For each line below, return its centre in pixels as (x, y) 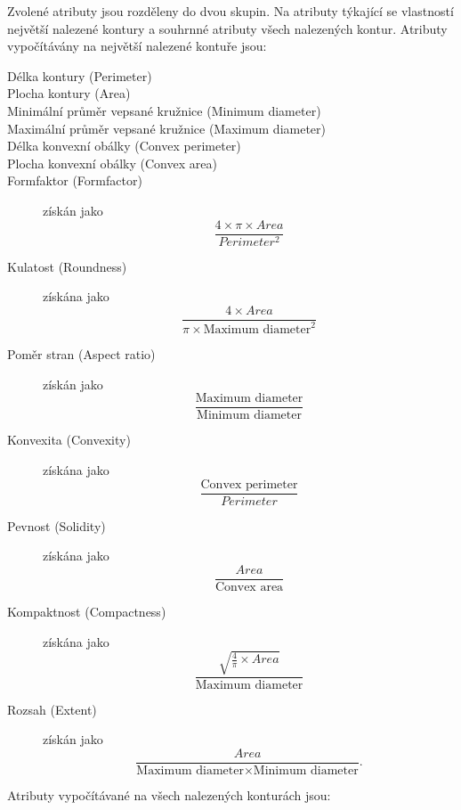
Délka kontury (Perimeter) (80, 75)
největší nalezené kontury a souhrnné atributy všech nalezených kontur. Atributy (227, 28)
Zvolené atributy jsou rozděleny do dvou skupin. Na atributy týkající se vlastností (230, 11)
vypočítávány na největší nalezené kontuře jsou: (137, 46)
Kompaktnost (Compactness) (87, 611)
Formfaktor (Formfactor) (75, 180)
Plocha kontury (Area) (69, 93)
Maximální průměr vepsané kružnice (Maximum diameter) (167, 128)
